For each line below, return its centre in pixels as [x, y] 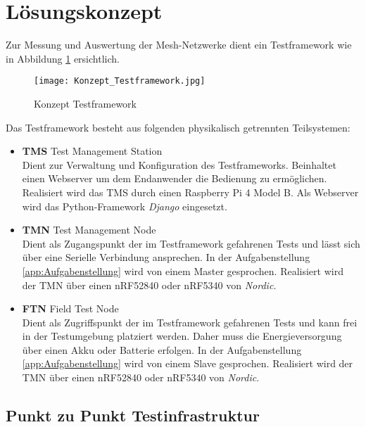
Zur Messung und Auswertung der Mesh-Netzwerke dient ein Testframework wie [179, 45]
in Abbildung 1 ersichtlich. [63, 58]
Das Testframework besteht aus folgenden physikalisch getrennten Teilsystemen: [178, 127]
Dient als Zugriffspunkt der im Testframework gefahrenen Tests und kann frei [190, 322]
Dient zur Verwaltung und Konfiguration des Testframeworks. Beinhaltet [179, 164]
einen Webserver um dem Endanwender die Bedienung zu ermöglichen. [175, 178]
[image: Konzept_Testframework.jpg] [120, 81]
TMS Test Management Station [92, 151]
